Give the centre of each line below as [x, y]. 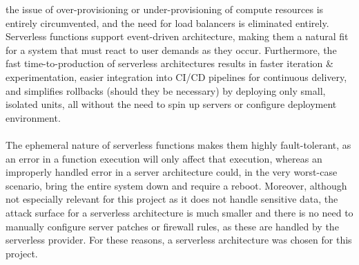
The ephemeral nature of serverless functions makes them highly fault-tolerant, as [178, 144]
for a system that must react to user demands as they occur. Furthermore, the [171, 49]
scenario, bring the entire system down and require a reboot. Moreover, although [176, 185]
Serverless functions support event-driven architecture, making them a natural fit [177, 36]
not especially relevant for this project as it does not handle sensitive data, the [172, 199]
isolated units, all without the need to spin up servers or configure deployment [171, 104]
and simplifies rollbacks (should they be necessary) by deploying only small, [166, 90]
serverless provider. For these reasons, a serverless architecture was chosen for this [179, 240]
